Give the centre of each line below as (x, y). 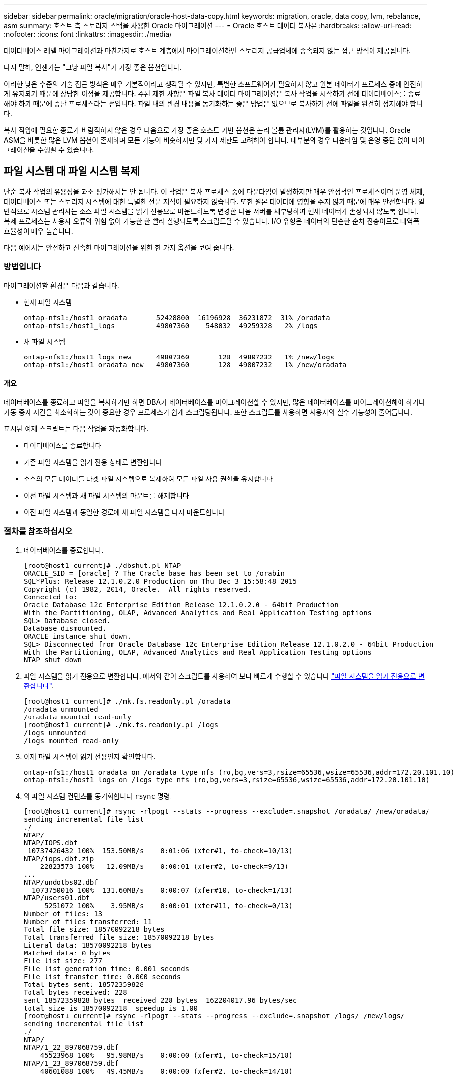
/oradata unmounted (61, 709)
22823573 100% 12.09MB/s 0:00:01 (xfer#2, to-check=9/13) (164, 866)
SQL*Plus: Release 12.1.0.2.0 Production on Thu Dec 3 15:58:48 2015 (160, 581)
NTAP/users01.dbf (57, 898)
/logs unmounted (55, 732)
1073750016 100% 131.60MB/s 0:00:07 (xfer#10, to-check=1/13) (162, 890)
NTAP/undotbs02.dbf (61, 882)
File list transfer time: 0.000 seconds (102, 976)
